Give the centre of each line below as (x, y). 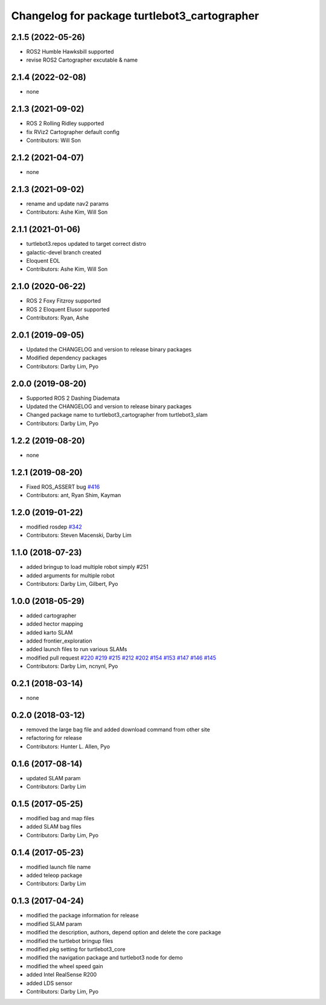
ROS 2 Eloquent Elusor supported (68, 309)
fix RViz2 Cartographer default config (73, 132)
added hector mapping (55, 624)
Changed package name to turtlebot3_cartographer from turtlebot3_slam (117, 415)
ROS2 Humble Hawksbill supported (70, 52)
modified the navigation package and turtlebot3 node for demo (105, 958)
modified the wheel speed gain (65, 966)
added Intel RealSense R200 (62, 975)
